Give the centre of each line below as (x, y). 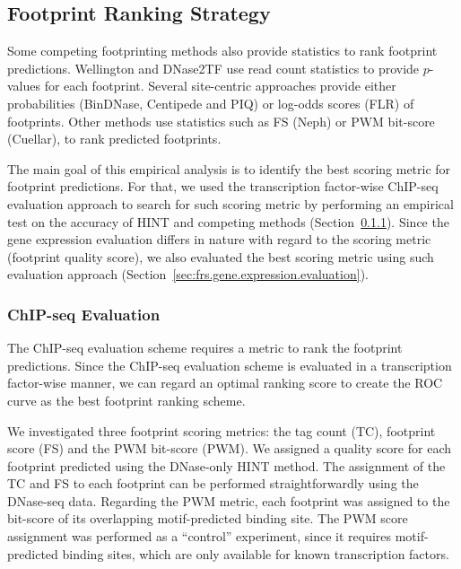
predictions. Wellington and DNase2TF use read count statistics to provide (213, 68)
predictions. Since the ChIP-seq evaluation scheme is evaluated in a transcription (230, 365)
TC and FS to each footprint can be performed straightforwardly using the (213, 483)
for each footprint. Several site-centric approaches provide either (220, 86)
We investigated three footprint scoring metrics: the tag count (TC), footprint (222, 430)
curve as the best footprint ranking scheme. (126, 400)
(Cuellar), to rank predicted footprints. (114, 139)
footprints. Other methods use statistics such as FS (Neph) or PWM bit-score (221, 121)
